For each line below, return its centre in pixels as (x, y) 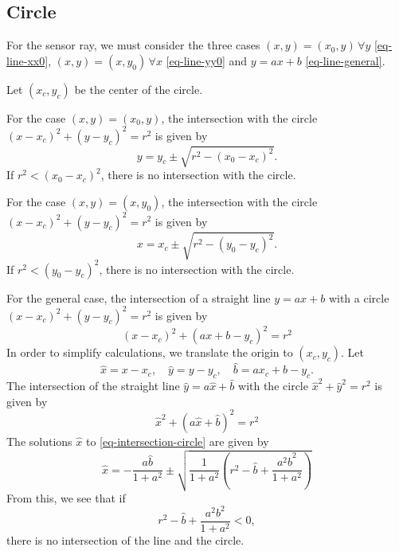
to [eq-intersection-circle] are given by (177, 441)
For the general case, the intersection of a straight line (139, 297)
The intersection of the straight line (93, 386)
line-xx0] (27, 60)
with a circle (359, 297)
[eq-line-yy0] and (207, 60)
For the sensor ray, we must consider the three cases (133, 45)
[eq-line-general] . (345, 60)
